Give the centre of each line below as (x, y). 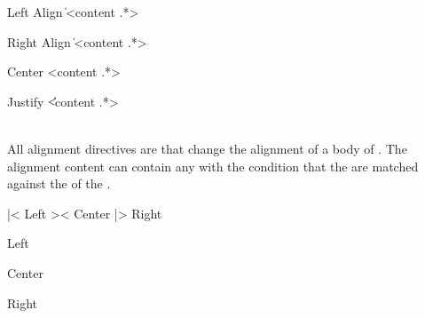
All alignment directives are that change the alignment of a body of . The (207, 148)
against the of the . (59, 183)
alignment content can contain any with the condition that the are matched (213, 166)
